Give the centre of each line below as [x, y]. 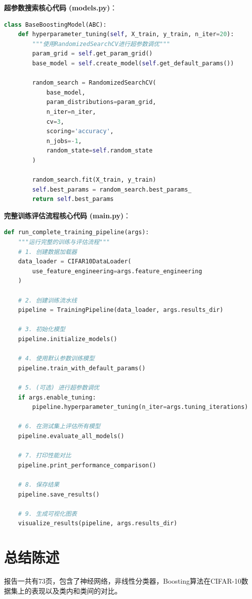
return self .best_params [73, 199]
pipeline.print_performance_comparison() [87, 465]
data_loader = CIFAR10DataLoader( [75, 262]
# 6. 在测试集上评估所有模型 [59, 426]
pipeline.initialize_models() [68, 339]
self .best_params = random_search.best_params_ [112, 189]
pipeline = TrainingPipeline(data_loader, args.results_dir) [121, 310]
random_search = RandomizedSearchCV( [94, 83]
